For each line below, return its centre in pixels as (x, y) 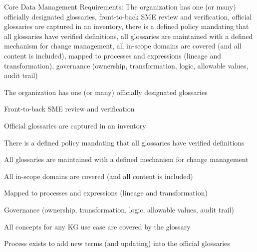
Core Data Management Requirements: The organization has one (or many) (120, 6)
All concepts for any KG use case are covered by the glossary (97, 226)
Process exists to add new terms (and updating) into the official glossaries (117, 243)
